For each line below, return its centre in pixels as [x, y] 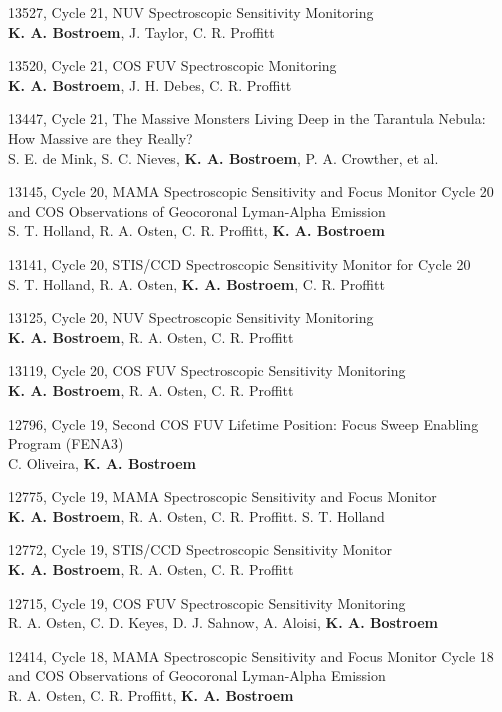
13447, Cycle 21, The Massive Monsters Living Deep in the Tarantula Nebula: [247, 118]
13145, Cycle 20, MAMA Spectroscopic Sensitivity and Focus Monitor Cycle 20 [251, 191]
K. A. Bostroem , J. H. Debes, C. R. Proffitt [150, 84]
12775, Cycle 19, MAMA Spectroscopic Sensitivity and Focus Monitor [222, 496]
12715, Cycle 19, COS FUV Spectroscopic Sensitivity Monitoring [207, 602]
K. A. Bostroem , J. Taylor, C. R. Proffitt [141, 31]
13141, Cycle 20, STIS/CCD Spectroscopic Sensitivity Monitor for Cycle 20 [239, 263]
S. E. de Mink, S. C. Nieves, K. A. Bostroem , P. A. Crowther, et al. [223, 157]
